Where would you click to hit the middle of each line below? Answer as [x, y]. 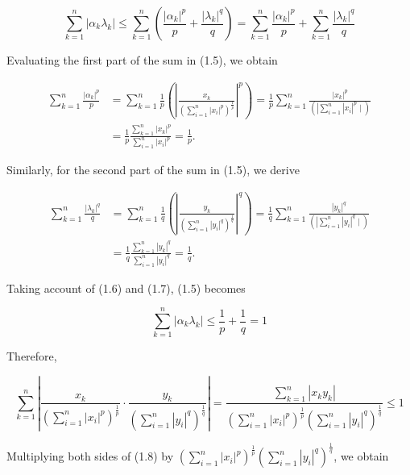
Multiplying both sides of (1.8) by [90, 456]
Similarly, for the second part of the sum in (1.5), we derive [153, 170]
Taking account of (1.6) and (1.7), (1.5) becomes [126, 287]
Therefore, [32, 356]
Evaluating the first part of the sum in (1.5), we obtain [142, 60]
